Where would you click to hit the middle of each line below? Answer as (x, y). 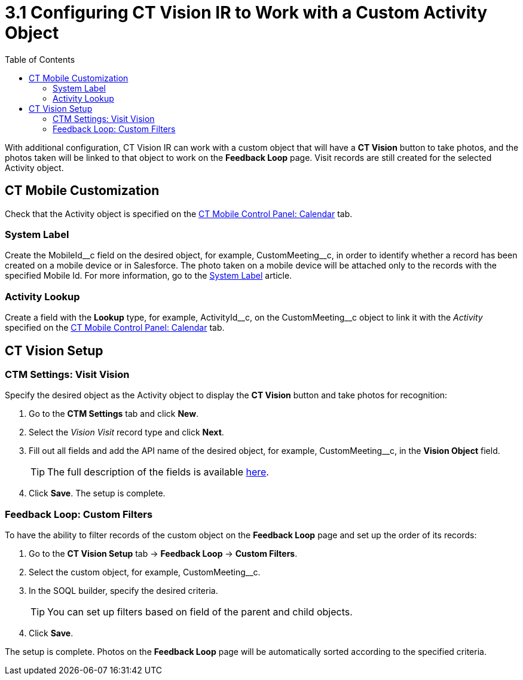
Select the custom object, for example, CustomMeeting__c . (145, 572)
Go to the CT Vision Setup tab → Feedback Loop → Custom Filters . (163, 554)
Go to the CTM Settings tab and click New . (114, 414)
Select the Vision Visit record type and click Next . (126, 432)
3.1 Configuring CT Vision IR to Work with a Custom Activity (246, 13)
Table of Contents (40, 59)
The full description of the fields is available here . (158, 472)
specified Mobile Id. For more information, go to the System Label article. (149, 276)
